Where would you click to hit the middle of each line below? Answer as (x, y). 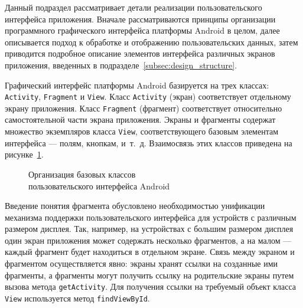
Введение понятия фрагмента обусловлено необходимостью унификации (135, 206)
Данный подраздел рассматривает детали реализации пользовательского (133, 7)
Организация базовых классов (82, 174)
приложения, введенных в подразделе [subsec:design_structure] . (121, 65)
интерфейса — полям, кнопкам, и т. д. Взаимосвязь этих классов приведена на (149, 142)
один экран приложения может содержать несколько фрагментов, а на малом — (148, 240)
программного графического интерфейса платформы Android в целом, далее (142, 30)
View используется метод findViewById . (77, 298)
